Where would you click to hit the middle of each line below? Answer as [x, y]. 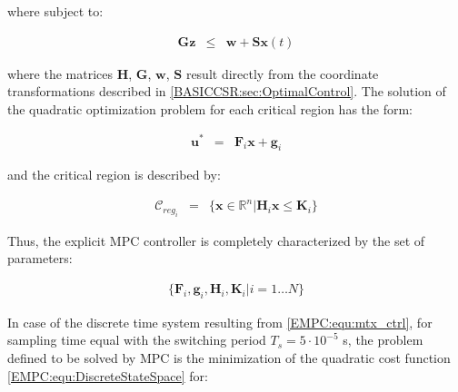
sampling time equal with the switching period [137, 340]
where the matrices [60, 73]
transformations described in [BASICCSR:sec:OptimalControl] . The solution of [227, 91]
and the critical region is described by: [114, 175]
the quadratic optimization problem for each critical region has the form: [210, 108]
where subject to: [55, 11]
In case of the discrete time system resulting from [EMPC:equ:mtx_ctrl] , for [220, 322]
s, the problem [383, 340]
